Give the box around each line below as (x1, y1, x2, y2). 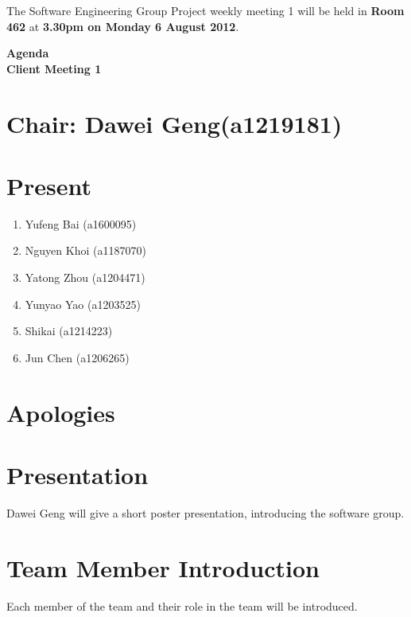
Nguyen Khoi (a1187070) (25, 242, 146, 259)
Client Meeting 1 (6, 60, 102, 76)
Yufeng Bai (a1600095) (25, 215, 137, 232)
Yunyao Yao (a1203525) (25, 295, 141, 312)
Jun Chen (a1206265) (25, 349, 130, 365)
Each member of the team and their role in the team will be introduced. (6, 597, 358, 614)
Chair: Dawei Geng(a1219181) (6, 107, 343, 139)
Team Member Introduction (6, 551, 320, 584)
